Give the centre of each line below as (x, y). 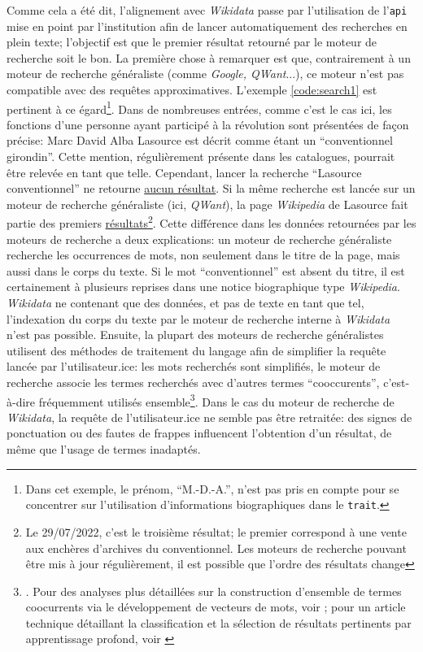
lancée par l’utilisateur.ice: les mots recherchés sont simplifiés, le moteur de (194, 366)
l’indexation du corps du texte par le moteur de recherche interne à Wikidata (198, 318)
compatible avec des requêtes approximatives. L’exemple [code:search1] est (192, 90)
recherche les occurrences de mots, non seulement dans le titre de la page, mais (203, 255)
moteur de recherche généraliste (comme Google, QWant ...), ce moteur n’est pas (205, 74)
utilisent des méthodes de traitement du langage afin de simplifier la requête (196, 350)
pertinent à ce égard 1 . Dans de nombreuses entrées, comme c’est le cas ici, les (199, 107)
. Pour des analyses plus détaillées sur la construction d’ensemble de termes (214, 591)
